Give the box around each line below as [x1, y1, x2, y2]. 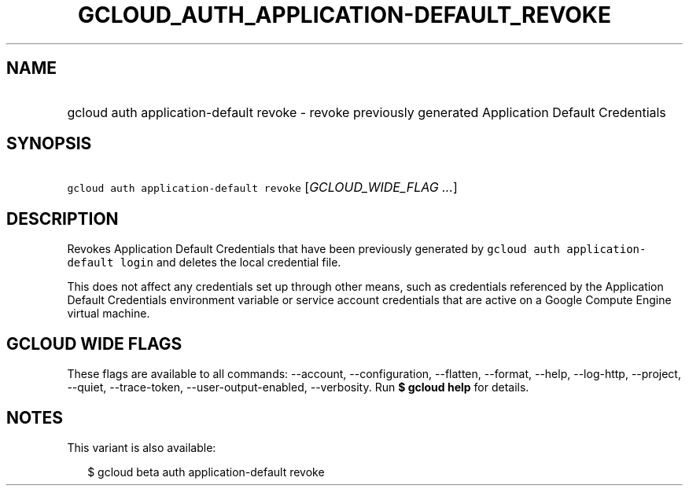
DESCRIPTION [6, 208, 119, 229]
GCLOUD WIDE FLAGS [6, 333, 182, 354]
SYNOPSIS [6, 134, 92, 154]
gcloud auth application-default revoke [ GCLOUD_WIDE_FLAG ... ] [67, 179, 458, 196]
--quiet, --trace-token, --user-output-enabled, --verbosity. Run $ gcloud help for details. [67, 380, 529, 395]
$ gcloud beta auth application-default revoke [87, 464, 325, 479]
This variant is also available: [67, 440, 216, 454]
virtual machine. [67, 307, 150, 321]
